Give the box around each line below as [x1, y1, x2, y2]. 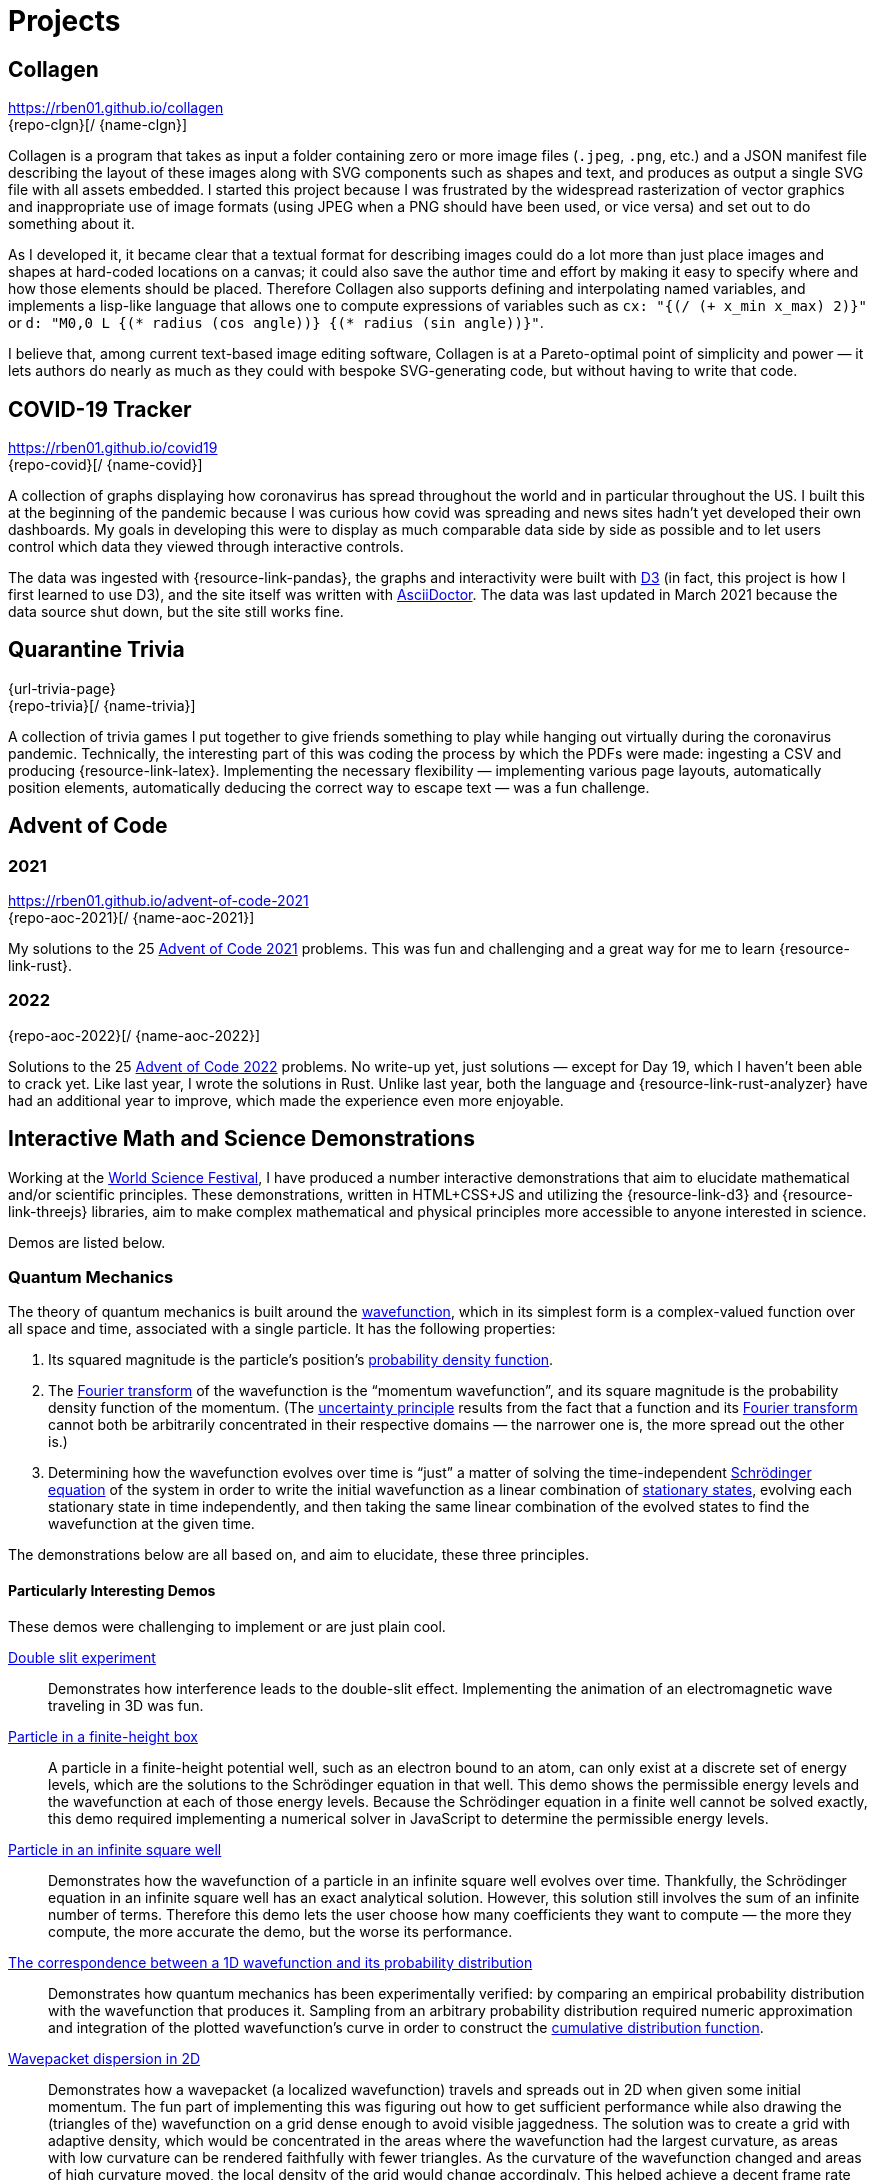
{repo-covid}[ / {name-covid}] [8, 456, 203, 474]
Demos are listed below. [8, 1233, 166, 1251]
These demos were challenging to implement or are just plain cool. [8, 1617, 446, 1635]
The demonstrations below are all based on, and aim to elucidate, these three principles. [8, 1546, 589, 1564]
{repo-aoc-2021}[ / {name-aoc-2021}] [8, 909, 255, 927]
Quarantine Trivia [8, 637, 185, 663]
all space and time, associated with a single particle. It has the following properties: [8, 1320, 556, 1338]
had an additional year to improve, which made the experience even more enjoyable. [8, 1091, 564, 1109]
